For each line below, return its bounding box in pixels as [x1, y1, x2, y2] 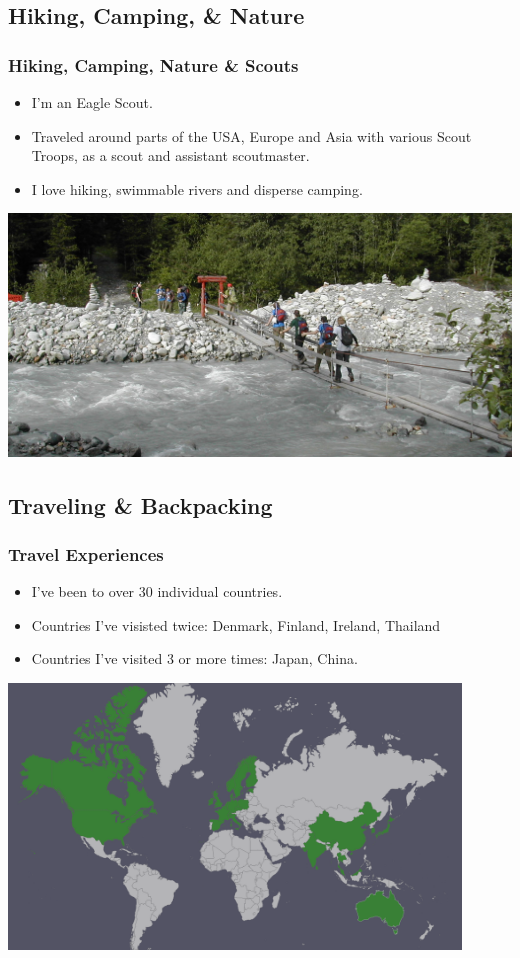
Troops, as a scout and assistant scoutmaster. [31, 145, 310, 166]
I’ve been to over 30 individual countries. [31, 581, 283, 602]
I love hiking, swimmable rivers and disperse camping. [31, 178, 363, 199]
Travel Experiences [8, 541, 164, 566]
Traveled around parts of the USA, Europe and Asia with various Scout [31, 125, 472, 146]
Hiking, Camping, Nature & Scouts [8, 52, 299, 77]
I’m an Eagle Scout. [31, 92, 153, 112]
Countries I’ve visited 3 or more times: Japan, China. [31, 648, 358, 669]
